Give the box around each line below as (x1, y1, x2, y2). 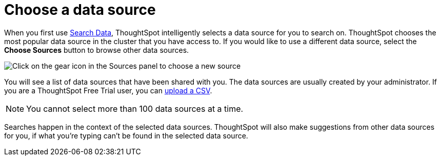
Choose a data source (4, 1, 156, 18)
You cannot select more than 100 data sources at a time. (26, 103, 244, 114)
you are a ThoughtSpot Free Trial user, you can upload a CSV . (4, 86, 212, 95)
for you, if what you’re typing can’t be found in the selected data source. (4, 131, 248, 140)
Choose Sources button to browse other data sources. (4, 45, 189, 54)
